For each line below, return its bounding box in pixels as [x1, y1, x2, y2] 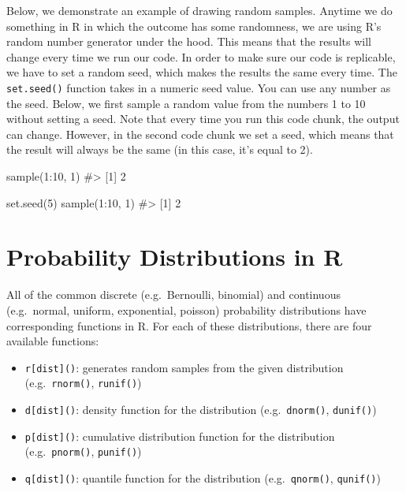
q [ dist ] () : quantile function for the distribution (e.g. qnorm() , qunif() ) [24, 469, 381, 486]
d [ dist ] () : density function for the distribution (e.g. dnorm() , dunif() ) [24, 401, 377, 417]
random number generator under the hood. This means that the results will [6, 33, 371, 50]
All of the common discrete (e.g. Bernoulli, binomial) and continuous [6, 286, 341, 303]
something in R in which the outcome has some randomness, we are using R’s [6, 17, 382, 34]
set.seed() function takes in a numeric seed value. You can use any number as [6, 79, 391, 95]
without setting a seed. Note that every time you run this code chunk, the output [6, 110, 400, 127]
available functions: [6, 333, 99, 349]
